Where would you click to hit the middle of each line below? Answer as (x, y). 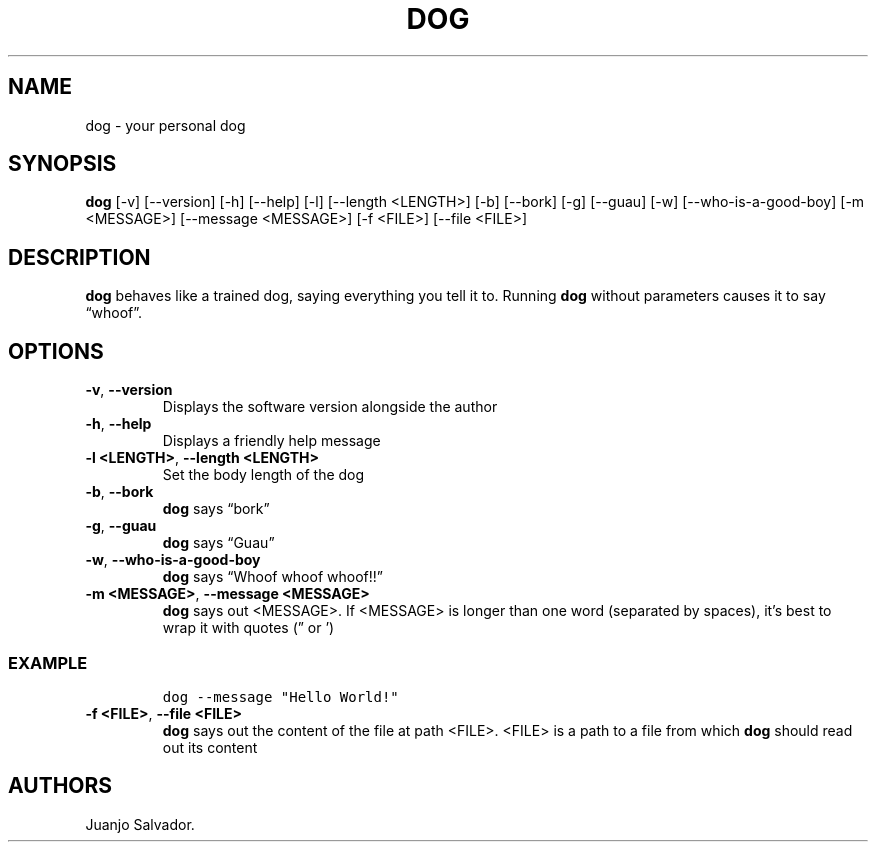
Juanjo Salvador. (140, 824)
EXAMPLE (48, 662)
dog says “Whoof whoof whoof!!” (272, 577)
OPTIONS (56, 351)
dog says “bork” (216, 509)
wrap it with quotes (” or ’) (248, 628)
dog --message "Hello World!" (280, 696)
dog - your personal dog (165, 125)
